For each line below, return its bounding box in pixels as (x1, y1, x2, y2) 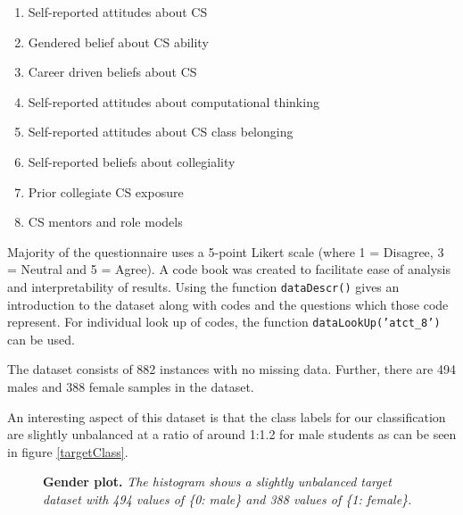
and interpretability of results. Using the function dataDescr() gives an (7, 277, 400, 295)
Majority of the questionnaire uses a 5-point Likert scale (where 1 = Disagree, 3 (7, 242, 444, 261)
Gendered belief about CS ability (28, 32, 209, 51)
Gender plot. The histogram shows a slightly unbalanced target (43, 472, 392, 491)
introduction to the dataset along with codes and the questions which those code (7, 295, 449, 313)
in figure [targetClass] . (7, 442, 128, 461)
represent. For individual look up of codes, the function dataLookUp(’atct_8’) (7, 312, 441, 331)
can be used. (7, 329, 75, 348)
